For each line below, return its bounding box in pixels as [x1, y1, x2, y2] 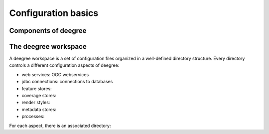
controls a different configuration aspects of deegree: [9, 62, 120, 68]
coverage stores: [21, 93, 57, 99]
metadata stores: [21, 106, 57, 112]
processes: [21, 114, 45, 120]
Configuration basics [9, 7, 99, 18]
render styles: [21, 100, 50, 106]
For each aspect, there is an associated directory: [9, 123, 111, 129]
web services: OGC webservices [21, 71, 89, 77]
